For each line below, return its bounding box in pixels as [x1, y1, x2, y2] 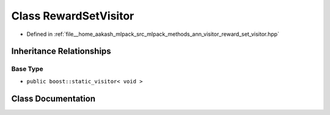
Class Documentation [11, 93, 96, 103]
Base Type [11, 64, 43, 73]
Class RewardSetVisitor [11, 9, 134, 23]
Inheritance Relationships [11, 46, 111, 57]
